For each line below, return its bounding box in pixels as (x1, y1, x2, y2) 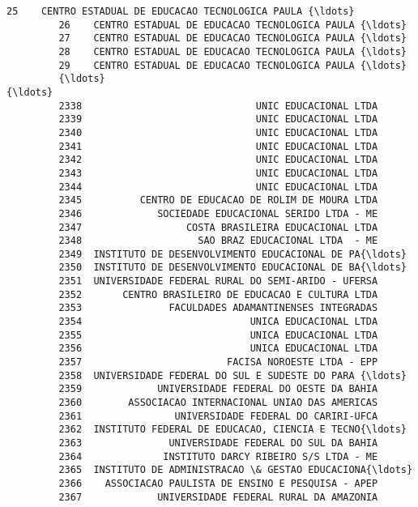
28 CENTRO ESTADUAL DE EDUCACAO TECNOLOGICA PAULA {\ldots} (58, 45, 407, 58)
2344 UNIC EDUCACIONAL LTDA (58, 181, 378, 193)
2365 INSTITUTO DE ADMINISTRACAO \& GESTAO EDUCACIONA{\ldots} (58, 464, 413, 476)
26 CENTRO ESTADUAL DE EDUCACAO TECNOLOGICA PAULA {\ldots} (58, 19, 407, 31)
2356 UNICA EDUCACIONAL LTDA (58, 343, 378, 355)
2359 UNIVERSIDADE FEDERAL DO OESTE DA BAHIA (58, 383, 378, 395)
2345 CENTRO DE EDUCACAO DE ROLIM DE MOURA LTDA (58, 194, 378, 207)
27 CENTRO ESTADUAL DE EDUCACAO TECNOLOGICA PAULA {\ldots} (58, 32, 407, 45)
